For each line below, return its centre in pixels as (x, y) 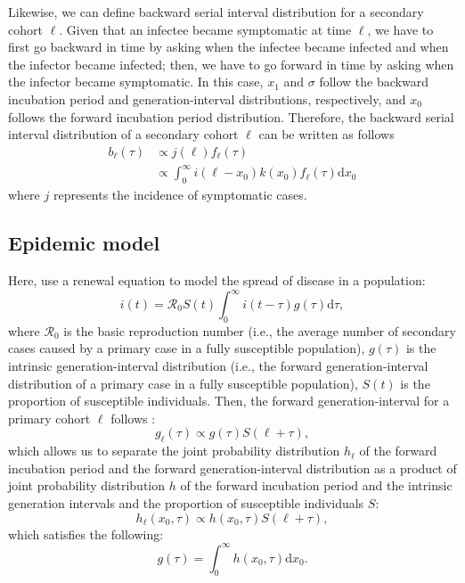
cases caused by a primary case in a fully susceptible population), (187, 348)
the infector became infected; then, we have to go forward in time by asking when (231, 64)
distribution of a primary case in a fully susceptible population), (183, 383)
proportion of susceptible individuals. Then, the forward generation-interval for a (229, 401)
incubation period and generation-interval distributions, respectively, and (207, 99)
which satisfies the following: (86, 534)
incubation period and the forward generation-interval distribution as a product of (232, 468)
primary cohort (49, 418)
